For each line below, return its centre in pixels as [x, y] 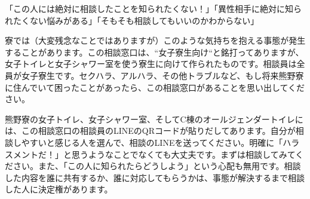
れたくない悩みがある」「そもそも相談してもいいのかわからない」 [132, 20]
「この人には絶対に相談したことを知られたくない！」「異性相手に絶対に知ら [153, 8]
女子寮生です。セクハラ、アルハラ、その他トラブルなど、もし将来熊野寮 [162, 75]
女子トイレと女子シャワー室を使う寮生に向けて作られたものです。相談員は [151, 64]
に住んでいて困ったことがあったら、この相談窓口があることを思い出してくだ [155, 87]
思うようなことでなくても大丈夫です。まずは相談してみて [183, 154]
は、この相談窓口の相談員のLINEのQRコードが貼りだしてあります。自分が [150, 131]
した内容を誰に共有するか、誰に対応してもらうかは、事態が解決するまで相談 [155, 177]
